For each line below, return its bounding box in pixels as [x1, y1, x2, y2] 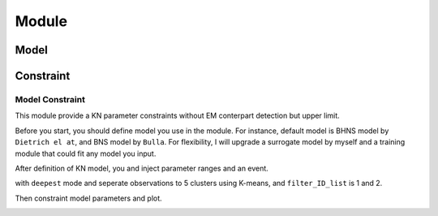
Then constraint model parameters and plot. [15, 193, 162, 203]
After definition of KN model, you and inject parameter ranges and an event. [15, 163, 269, 173]
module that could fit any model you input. [15, 149, 157, 158]
